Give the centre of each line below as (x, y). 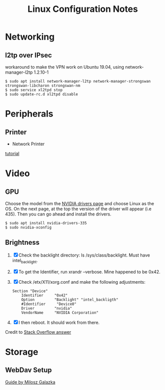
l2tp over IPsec (29, 55)
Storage (22, 352)
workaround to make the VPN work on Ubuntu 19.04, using (65, 67)
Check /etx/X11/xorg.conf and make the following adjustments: (82, 282)
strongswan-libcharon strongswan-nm (43, 86)
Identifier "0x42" (45, 295)
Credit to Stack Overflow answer (38, 332)
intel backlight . (25, 261)
